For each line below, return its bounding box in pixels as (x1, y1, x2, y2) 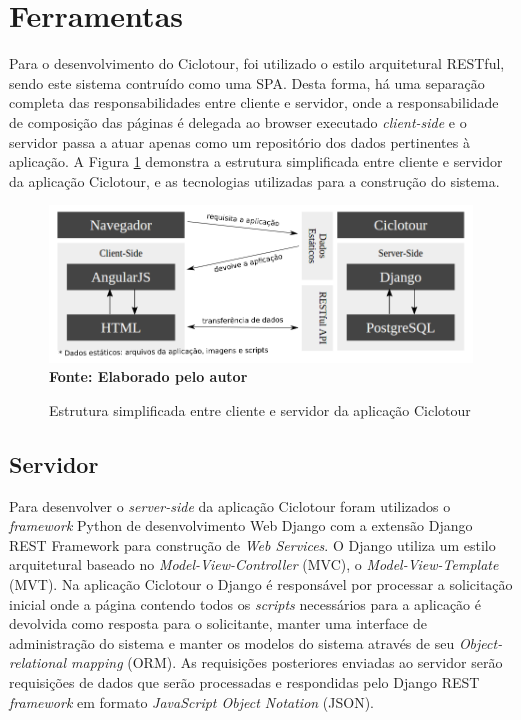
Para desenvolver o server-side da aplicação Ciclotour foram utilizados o (9, 495, 451, 516)
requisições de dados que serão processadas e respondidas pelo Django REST (9, 672, 480, 693)
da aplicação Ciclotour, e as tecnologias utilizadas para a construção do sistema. (9, 170, 500, 191)
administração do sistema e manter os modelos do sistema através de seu (9, 632, 455, 653)
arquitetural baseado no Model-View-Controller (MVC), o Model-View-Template (9, 554, 499, 575)
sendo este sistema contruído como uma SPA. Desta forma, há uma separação (9, 72, 485, 93)
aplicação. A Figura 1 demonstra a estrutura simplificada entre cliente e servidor (9, 151, 503, 172)
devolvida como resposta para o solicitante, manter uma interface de (9, 613, 428, 634)
